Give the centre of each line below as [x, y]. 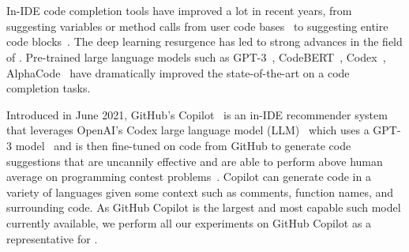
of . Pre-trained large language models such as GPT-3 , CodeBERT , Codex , [196, 56]
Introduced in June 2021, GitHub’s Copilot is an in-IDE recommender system [197, 114]
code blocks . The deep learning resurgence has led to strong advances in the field [204, 41]
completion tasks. [49, 88]
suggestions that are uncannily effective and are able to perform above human [195, 161]
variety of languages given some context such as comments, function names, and [200, 192]
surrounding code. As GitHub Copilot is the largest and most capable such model [204, 207]
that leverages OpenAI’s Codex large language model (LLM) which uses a [188, 130]
